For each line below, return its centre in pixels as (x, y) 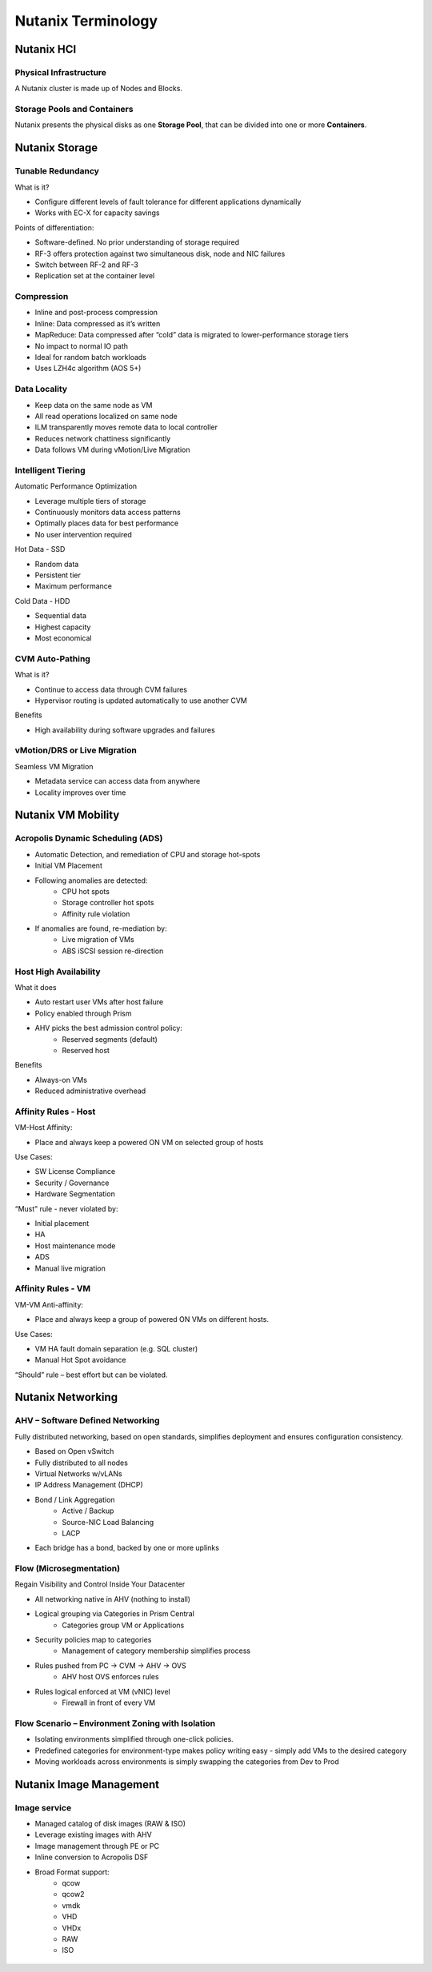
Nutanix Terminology (86, 21)
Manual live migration (70, 1268)
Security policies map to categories (93, 1640)
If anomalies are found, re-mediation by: (101, 928)
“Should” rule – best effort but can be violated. (91, 1375)
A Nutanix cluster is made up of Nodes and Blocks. (99, 89)
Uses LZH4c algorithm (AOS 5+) (88, 369)
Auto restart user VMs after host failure (99, 1002)
